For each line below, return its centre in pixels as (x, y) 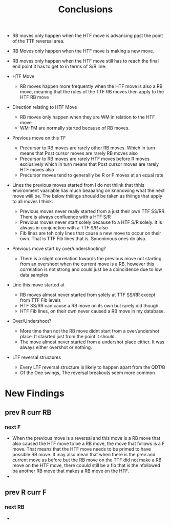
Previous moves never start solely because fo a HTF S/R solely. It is (91, 222)
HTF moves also (37, 170)
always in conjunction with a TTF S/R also (64, 228)
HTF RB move (34, 97)
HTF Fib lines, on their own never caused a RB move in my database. (92, 311)
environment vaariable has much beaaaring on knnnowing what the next (88, 190)
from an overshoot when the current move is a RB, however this (87, 264)
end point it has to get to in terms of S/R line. (59, 66)
